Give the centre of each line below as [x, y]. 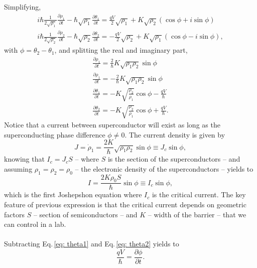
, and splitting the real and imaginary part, [121, 50]
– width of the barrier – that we [197, 214]
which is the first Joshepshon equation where [73, 194]
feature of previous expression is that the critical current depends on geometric [125, 205]
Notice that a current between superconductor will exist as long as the [112, 124]
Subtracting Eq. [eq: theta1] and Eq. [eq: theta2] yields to [92, 244]
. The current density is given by [175, 134]
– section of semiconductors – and [85, 214]
